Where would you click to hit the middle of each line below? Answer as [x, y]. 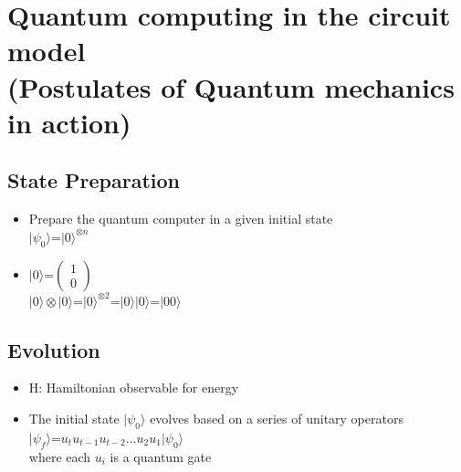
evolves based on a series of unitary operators [277, 418]
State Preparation [94, 180]
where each [60, 456]
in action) [69, 122]
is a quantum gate [161, 456]
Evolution [54, 349]
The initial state [74, 418]
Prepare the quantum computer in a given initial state [181, 219]
